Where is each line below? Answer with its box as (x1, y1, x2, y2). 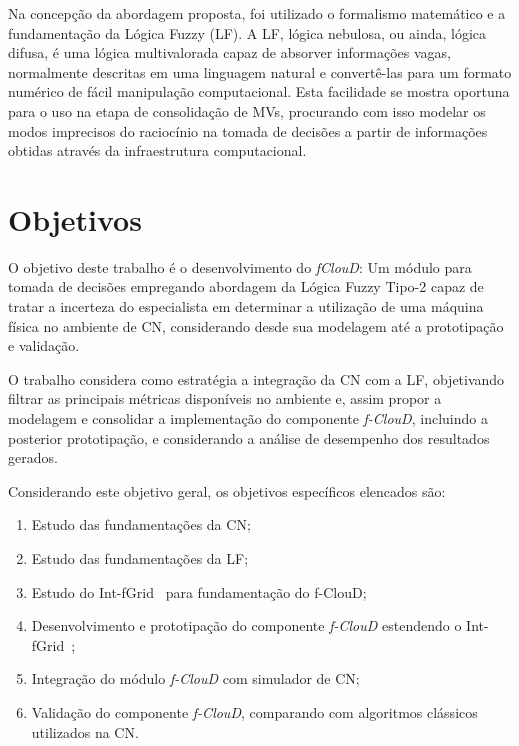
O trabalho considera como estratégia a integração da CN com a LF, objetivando (8, 368, 505, 389)
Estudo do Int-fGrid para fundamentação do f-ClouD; (31, 581, 367, 602)
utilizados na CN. (31, 721, 139, 742)
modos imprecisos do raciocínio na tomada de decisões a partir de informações (8, 120, 488, 141)
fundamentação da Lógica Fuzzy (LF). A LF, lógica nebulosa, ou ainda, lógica (8, 22, 487, 43)
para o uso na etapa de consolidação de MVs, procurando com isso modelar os (8, 100, 486, 121)
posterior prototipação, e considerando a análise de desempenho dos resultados (8, 427, 490, 448)
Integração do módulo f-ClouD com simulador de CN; (31, 668, 360, 689)
